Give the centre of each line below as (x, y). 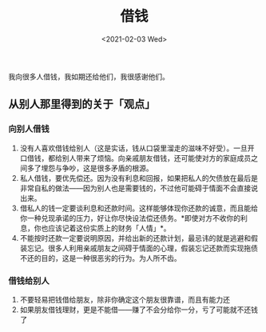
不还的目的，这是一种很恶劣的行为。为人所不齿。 (100, 258)
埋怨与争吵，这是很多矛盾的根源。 (97, 168)
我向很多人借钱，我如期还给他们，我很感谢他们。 (89, 76)
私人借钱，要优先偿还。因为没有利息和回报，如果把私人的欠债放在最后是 (139, 178)
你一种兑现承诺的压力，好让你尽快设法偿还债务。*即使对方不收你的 (130, 218)
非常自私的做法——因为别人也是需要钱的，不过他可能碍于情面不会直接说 (139, 188)
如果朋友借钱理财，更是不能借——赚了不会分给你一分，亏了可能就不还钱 (139, 310)
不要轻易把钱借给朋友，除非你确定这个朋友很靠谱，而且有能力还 (125, 299)
